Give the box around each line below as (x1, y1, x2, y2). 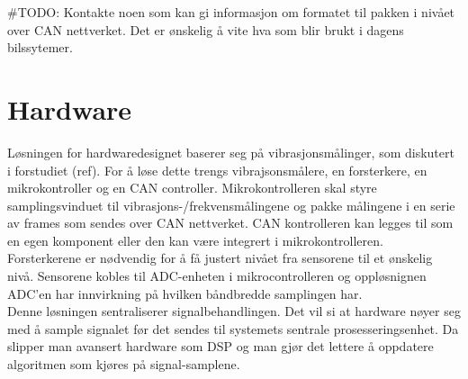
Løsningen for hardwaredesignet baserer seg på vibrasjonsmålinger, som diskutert (7, 142, 454, 161)
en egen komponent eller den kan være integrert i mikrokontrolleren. (7, 230, 383, 249)
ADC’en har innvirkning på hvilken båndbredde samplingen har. (7, 284, 363, 302)
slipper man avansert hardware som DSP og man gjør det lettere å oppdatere (7, 337, 434, 356)
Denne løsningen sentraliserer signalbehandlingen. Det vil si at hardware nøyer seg (7, 302, 461, 320)
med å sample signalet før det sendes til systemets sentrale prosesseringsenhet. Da (7, 319, 459, 338)
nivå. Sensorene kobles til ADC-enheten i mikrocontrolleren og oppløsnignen (7, 266, 427, 285)
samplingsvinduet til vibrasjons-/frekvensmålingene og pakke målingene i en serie (7, 195, 455, 214)
